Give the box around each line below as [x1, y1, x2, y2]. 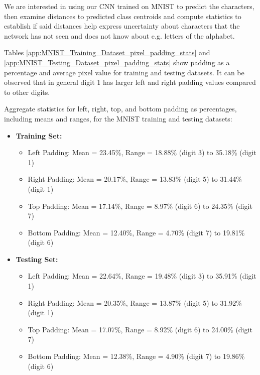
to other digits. [4, 86, 50, 97]
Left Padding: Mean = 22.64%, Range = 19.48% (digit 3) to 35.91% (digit [28, 271, 256, 281]
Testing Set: [16, 254, 58, 264]
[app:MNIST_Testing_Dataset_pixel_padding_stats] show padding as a [4, 57, 230, 67]
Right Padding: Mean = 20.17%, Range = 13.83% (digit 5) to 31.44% [28, 174, 242, 184]
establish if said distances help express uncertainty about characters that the [4, 21, 240, 31]
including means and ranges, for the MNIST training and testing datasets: [4, 113, 232, 123]
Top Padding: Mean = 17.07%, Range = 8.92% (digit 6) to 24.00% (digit [28, 324, 252, 334]
